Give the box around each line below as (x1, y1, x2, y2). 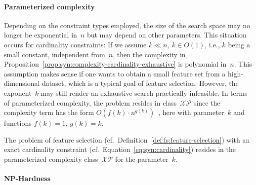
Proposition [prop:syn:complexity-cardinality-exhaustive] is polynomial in (4, 59, 227, 69)
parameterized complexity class (4, 153, 98, 164)
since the (193, 97, 220, 108)
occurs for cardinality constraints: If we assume (4, 39, 147, 49)
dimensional (4, 78, 40, 88)
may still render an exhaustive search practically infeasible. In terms (41, 87, 248, 98)
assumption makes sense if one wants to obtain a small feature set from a (4, 68, 226, 78)
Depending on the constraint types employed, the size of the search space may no (4, 20, 250, 30)
